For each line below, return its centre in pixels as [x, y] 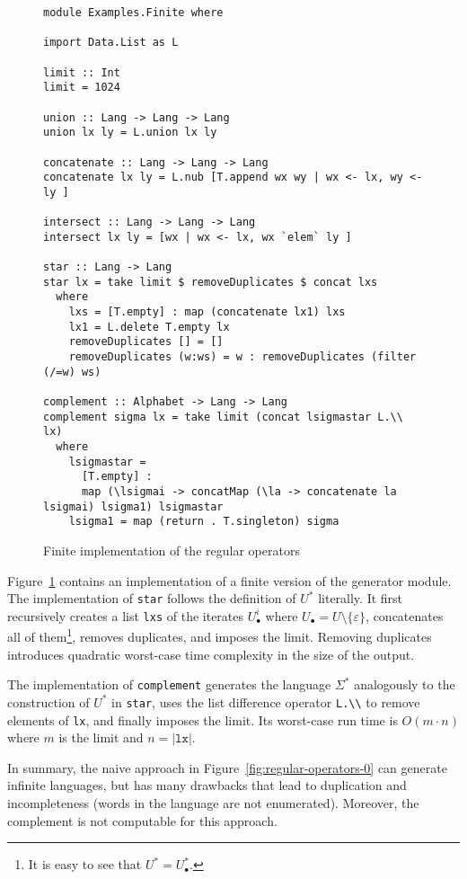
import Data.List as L [111, 43]
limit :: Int [82, 72]
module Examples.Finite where [133, 13]
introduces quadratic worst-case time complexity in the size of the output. [211, 654]
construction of [48, 701]
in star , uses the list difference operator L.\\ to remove [266, 701]
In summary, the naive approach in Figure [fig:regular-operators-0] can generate [227, 767]
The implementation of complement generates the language [169, 684]
